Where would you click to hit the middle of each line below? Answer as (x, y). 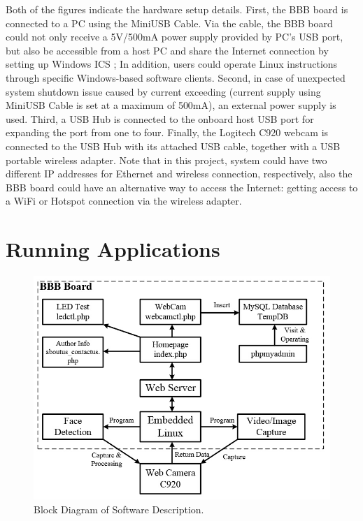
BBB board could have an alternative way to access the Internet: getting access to (182, 187)
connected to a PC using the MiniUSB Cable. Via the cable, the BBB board (169, 23)
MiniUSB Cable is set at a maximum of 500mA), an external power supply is (171, 105)
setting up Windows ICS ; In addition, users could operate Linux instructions (172, 64)
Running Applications (113, 249)
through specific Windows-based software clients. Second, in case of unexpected (176, 77)
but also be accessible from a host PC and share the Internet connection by (167, 50)
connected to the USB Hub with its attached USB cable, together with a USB (173, 146)
